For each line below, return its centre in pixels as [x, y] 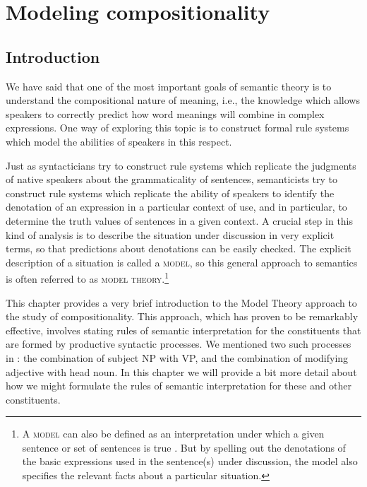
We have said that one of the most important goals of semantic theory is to [169, 86]
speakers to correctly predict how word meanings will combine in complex [165, 113]
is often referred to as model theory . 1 [87, 277]
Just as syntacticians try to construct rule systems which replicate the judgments [181, 165]
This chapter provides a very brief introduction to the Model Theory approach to [181, 302]
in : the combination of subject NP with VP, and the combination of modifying [177, 357]
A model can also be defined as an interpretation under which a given [173, 434]
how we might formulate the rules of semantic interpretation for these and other [179, 386]
